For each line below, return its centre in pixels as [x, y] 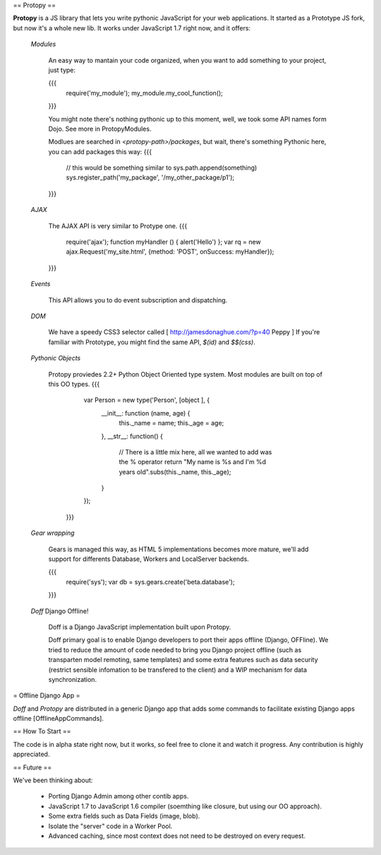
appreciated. [31, 754]
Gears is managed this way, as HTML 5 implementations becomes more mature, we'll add [179, 549]
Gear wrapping [53, 533]
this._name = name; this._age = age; [171, 423]
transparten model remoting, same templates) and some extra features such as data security [183, 660]
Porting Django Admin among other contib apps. [119, 796]
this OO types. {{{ [74, 384]
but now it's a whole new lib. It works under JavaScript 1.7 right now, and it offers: [132, 28]
